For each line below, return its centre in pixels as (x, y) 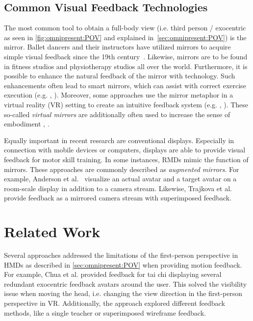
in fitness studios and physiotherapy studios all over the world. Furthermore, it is (126, 66)
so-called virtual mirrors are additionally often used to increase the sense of (117, 114)
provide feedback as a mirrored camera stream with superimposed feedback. (118, 198)
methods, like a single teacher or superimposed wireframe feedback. (105, 312)
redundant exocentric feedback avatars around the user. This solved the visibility (126, 284)
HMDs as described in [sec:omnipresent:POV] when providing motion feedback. (123, 264)
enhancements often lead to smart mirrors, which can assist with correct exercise (125, 85)
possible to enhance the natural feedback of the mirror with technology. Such (120, 76)
